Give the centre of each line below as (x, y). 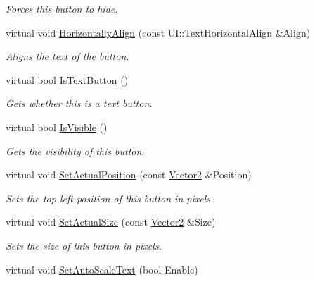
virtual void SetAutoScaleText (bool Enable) (102, 269)
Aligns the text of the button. (67, 56)
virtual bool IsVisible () (57, 127)
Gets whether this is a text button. (79, 103)
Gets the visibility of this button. (75, 151)
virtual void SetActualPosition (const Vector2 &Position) (129, 174)
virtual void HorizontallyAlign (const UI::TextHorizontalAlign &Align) (158, 32)
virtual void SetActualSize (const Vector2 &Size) (111, 222)
